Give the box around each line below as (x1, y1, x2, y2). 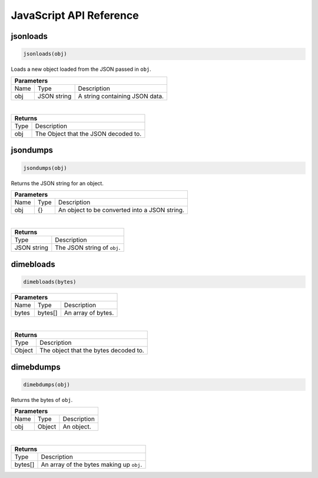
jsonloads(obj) (23, 51, 67, 57)
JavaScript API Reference (11, 9, 139, 22)
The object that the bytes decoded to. (39, 347, 144, 355)
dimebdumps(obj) (23, 381, 71, 388)
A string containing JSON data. (78, 92, 164, 100)
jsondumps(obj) (23, 164, 67, 171)
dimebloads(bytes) (23, 278, 77, 285)
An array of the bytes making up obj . (41, 460, 143, 469)
